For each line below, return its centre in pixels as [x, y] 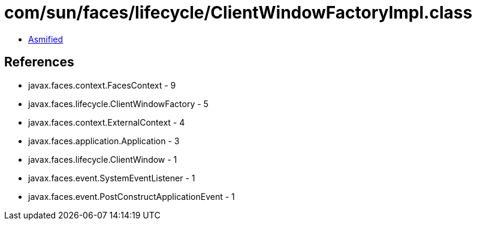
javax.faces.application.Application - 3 [104, 141]
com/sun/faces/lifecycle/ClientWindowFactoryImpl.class [238, 13]
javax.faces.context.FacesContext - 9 [102, 85]
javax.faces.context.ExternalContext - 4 [107, 122]
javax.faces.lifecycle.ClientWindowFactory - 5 [118, 104]
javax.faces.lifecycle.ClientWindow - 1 [103, 159]
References [39, 62]
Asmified [46, 39]
